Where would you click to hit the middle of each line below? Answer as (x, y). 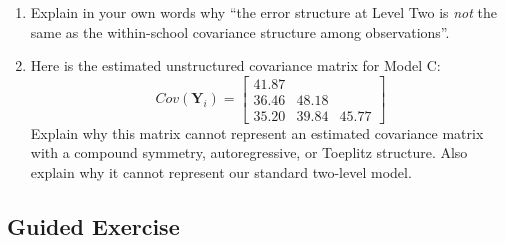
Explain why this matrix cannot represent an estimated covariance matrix (257, 132)
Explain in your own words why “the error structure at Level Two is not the (264, 12)
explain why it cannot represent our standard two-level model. (221, 172)
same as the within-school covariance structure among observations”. (240, 31)
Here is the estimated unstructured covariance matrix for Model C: (235, 65)
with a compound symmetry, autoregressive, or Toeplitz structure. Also (249, 152)
